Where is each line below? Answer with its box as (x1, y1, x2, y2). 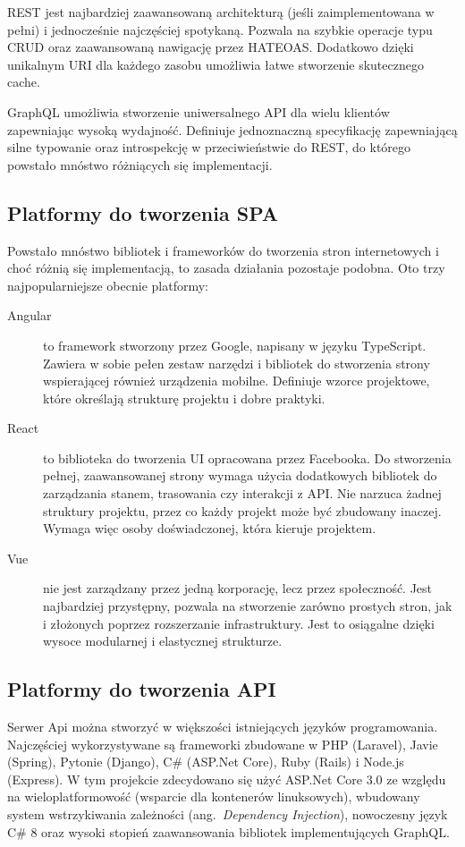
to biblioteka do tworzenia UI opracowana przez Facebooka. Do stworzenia (43, 448, 452, 467)
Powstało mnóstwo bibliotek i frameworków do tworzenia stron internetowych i (7, 241, 439, 259)
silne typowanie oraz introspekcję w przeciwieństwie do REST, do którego (7, 138, 411, 157)
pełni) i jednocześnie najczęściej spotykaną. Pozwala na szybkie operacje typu (7, 20, 433, 38)
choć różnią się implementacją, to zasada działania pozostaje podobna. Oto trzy (7, 258, 445, 277)
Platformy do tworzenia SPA (7, 199, 278, 226)
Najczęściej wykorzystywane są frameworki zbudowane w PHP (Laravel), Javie (7, 734, 438, 753)
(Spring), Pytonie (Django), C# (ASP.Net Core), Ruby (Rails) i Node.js (7, 752, 404, 771)
